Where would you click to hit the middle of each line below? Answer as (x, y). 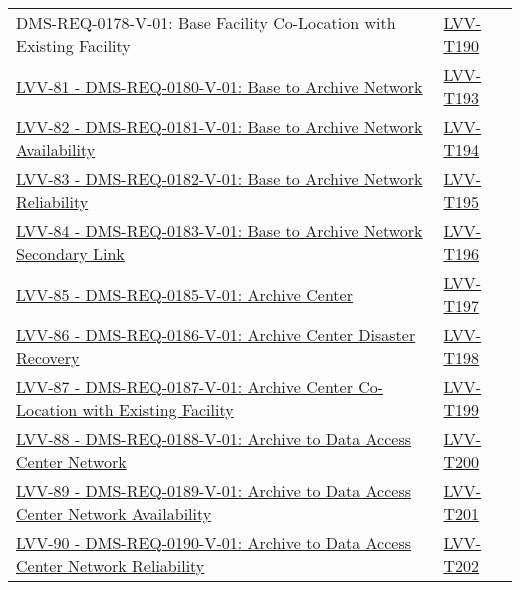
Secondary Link (70, 253)
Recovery (48, 357)
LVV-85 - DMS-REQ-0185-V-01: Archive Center (184, 294)
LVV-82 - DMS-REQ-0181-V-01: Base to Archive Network (219, 126)
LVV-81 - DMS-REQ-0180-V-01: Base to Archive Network (219, 86)
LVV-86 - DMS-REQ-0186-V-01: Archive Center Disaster (216, 334)
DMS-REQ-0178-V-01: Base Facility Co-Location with (206, 22)
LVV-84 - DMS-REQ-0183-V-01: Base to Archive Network (219, 230)
